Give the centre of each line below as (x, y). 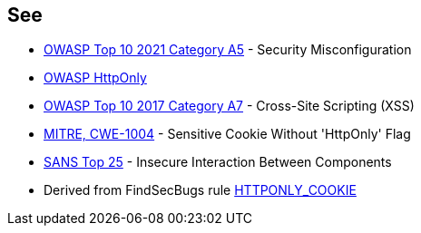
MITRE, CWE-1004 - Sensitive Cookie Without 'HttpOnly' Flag (227, 134)
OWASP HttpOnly (95, 78)
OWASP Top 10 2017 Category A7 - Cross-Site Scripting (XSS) (229, 106)
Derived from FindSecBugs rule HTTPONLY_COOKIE (200, 190)
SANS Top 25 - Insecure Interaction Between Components (218, 162)
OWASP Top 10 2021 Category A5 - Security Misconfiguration (228, 50)
